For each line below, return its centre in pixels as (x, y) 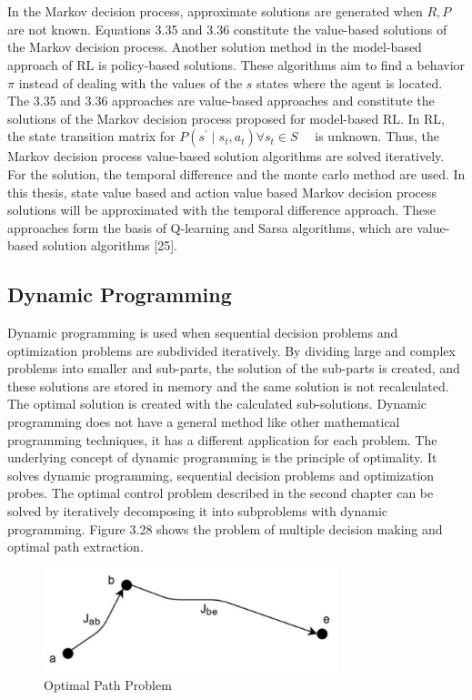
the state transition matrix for (91, 136)
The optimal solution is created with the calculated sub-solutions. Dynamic (217, 404)
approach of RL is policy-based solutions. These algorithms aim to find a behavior (236, 64)
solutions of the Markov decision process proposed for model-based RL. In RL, (226, 118)
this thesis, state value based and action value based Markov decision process (222, 192)
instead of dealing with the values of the (131, 82)
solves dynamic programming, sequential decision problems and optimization (221, 475)
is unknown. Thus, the (377, 136)
